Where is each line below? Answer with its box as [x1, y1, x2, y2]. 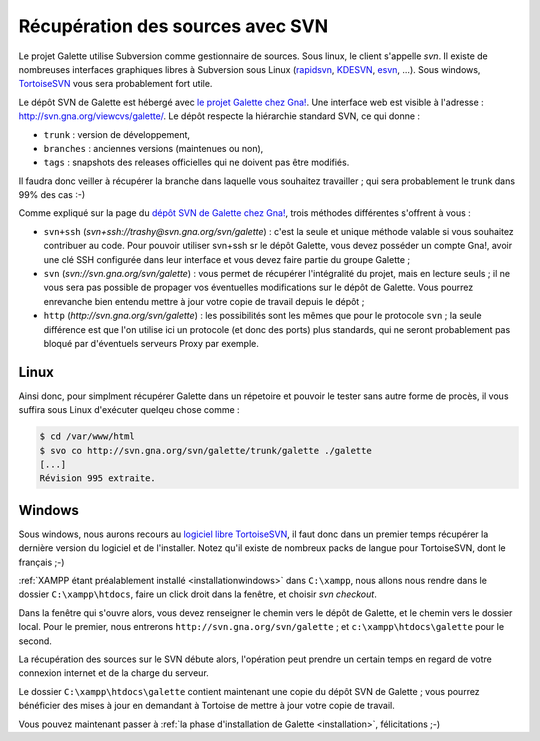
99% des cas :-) [18, 189, 86, 201]
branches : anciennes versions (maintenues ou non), [43, 142, 264, 154]
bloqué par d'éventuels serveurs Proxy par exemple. [43, 337, 260, 349]
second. [18, 635, 52, 647]
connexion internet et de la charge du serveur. [18, 667, 209, 679]
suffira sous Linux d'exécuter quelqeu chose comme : [18, 404, 240, 416]
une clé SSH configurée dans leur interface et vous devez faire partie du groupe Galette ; [43, 253, 410, 265]
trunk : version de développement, [43, 128, 190, 140]
